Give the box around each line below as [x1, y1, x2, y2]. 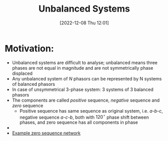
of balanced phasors [12, 81, 55, 87]
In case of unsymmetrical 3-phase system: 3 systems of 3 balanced [12, 86, 154, 92]
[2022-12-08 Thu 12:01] [60, 20, 109, 26]
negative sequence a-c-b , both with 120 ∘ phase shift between [19, 113, 149, 120]
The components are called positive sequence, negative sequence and [12, 97, 160, 103]
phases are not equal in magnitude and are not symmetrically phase [12, 65, 153, 71]
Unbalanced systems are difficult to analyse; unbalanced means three [12, 59, 158, 66]
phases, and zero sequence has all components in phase [19, 119, 138, 125]
